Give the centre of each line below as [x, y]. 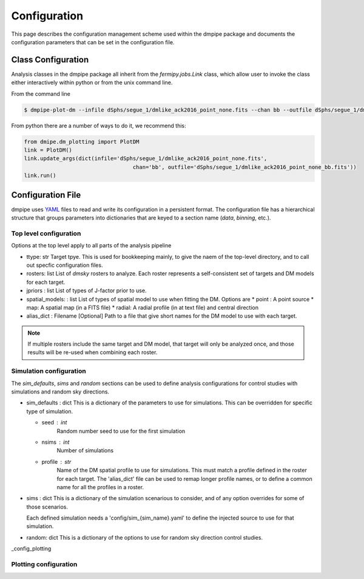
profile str [56, 461]
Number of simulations [85, 450]
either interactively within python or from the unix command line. [92, 82]
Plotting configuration [44, 564]
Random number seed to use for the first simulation [121, 431]
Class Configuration [50, 60]
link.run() [40, 176]
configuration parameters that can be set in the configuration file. [93, 42]
